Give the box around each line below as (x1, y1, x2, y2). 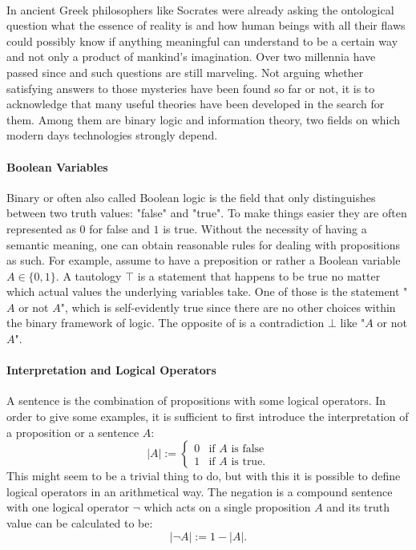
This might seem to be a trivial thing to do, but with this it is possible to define (6, 467, 401, 484)
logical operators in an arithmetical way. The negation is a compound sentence (6, 483, 393, 499)
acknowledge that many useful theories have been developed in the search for (6, 95, 385, 112)
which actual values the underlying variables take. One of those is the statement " (6, 283, 408, 300)
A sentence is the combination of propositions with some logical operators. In (6, 392, 386, 409)
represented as (6, 220, 76, 237)
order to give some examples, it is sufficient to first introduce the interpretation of (6, 408, 409, 425)
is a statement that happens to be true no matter (137, 267, 381, 284)
